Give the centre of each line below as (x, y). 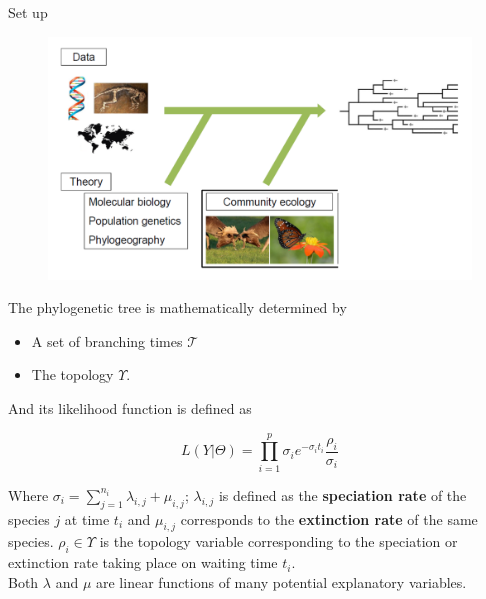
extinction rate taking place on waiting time (143, 562)
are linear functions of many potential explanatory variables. (281, 581)
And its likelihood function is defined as (130, 408)
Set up (28, 12)
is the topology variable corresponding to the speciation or (278, 541)
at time (87, 518)
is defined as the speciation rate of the (342, 494)
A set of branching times (107, 340)
